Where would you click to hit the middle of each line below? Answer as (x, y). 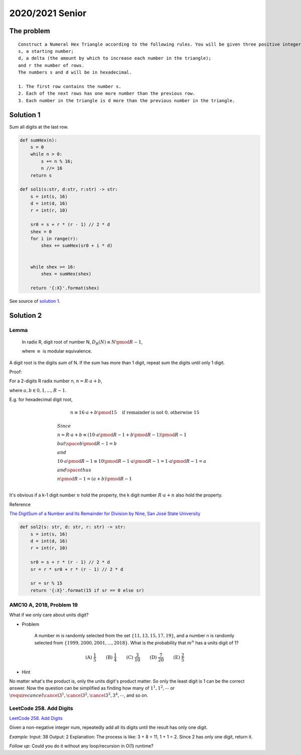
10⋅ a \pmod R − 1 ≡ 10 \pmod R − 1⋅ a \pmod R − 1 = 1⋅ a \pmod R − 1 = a (132, 461)
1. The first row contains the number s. (70, 86)
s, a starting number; (46, 51)
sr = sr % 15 (46, 583)
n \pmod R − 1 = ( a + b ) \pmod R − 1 (95, 479)
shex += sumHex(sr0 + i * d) (77, 246)
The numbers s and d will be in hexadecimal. (75, 72)
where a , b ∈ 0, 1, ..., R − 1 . (38, 390)
